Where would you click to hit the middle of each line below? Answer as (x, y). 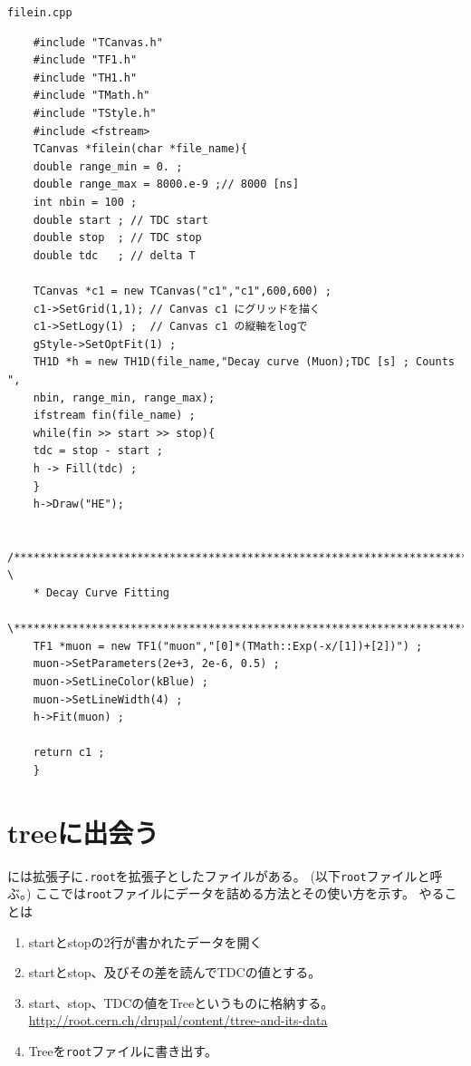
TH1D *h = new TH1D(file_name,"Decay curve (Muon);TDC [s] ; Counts (244, 362)
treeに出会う (83, 832)
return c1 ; (69, 753)
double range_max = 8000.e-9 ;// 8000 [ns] (166, 184)
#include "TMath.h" (91, 96)
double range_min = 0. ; (108, 166)
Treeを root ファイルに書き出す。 (123, 1051)
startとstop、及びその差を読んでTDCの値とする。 (175, 972)
